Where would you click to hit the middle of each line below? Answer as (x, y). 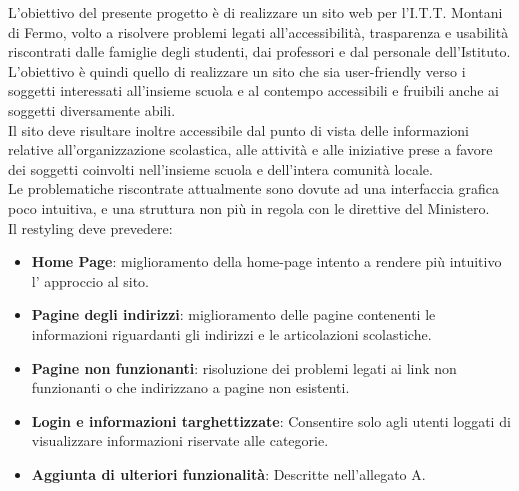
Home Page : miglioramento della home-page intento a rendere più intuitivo (266, 261)
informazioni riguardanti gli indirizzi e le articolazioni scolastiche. (231, 333)
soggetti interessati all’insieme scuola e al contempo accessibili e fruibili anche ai (253, 90)
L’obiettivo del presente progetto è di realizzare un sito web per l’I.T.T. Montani (255, 12)
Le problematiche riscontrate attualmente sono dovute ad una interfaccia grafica (253, 188)
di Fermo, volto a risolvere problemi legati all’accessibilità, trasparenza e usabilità (258, 31)
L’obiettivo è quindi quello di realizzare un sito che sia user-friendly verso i (237, 70)
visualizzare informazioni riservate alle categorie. (180, 440)
